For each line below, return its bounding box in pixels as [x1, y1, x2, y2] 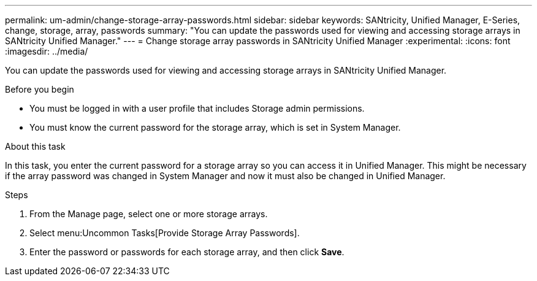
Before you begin [5, 84, 74, 94]
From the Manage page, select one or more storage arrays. [29, 209, 268, 219]
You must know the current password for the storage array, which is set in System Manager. [29, 122, 401, 133]
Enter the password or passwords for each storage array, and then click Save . [29, 247, 345, 257]
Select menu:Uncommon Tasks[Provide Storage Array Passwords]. [29, 228, 300, 238]
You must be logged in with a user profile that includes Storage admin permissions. [29, 103, 365, 114]
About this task [5, 141, 66, 152]
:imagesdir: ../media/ [5, 46, 88, 56]
